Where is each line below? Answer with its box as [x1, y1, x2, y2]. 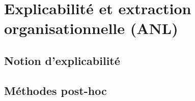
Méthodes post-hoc [4, 82, 107, 98]
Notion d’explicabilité [4, 52, 120, 68]
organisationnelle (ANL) [4, 18, 178, 39]
